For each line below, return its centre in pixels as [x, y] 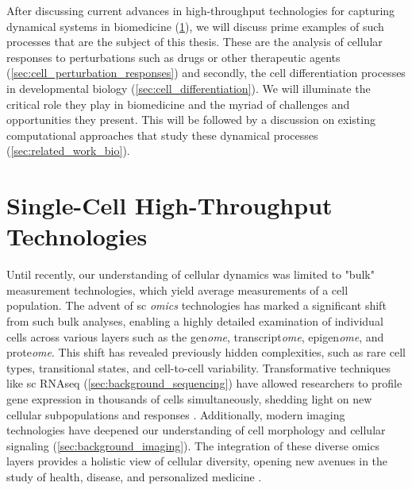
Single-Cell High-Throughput [169, 205]
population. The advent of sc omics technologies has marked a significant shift [196, 305]
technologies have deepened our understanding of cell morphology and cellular [196, 430]
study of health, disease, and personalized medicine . [134, 476]
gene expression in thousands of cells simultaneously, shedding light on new [189, 399]
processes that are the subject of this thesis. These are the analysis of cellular [194, 42]
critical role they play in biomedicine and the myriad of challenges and [178, 104]
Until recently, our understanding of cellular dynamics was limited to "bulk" [191, 274]
